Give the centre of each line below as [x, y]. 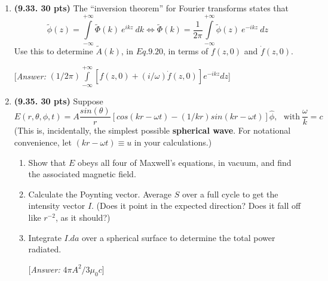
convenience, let [43, 142]
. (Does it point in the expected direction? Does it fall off [196, 206]
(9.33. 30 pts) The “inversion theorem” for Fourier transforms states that [151, 8]
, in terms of [186, 51]
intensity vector [57, 206]
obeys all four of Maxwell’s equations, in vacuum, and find [184, 162]
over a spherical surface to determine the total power [178, 237]
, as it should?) [83, 217]
